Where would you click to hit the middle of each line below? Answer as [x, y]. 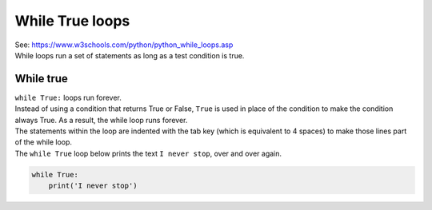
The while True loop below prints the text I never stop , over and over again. [148, 153]
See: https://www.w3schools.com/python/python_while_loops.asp [124, 45]
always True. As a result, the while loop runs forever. [101, 120]
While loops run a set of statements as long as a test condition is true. [130, 55]
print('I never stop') [93, 186]
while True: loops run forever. [68, 97]
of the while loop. [43, 142]
